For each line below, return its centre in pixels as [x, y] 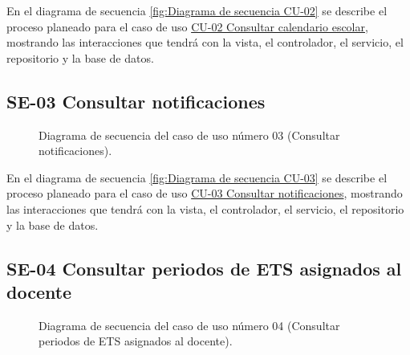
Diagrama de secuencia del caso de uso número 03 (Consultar [189, 135]
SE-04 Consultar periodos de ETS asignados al [204, 268]
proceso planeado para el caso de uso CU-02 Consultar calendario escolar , [187, 26]
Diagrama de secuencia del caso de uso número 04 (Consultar [189, 325]
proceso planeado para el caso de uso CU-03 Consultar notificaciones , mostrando [205, 193]
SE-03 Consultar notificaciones [136, 101]
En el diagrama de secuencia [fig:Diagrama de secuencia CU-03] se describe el [197, 177]
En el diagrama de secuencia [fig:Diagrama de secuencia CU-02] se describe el [197, 10]
